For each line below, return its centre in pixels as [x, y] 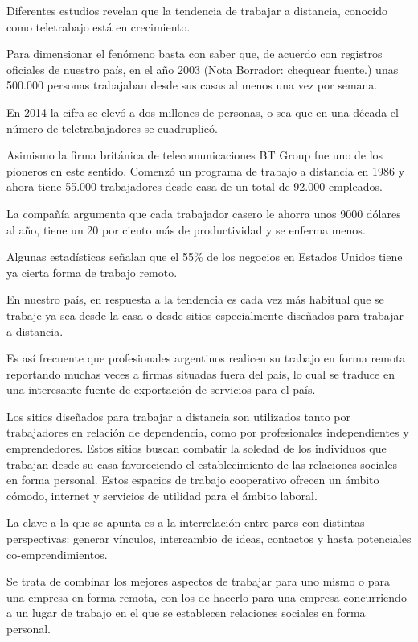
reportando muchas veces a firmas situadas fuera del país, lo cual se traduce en [201, 373]
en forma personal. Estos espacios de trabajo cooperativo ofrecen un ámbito [193, 480]
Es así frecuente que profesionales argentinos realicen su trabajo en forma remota [206, 358]
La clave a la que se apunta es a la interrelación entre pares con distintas [186, 522]
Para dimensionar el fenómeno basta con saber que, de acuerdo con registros [195, 54]
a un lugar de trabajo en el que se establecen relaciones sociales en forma [186, 613]
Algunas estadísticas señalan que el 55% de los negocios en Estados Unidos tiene [205, 257]
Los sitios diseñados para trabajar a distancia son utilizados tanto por [178, 416]
